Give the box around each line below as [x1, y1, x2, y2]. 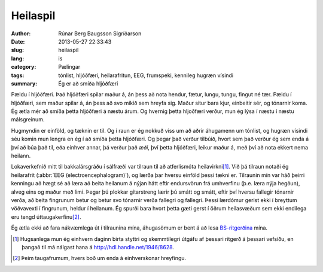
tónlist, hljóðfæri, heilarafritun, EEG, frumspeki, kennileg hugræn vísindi [58, 72, 234, 79]
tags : [11, 72, 25, 79]
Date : [11, 38, 25, 45]
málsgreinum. [11, 116, 45, 123]
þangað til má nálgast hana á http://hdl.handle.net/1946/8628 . [22, 243, 175, 250]
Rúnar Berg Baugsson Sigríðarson [58, 30, 142, 37]
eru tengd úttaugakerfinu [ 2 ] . [11, 213, 81, 221]
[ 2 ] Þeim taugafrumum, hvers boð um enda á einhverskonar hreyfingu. [13, 255, 187, 262]
